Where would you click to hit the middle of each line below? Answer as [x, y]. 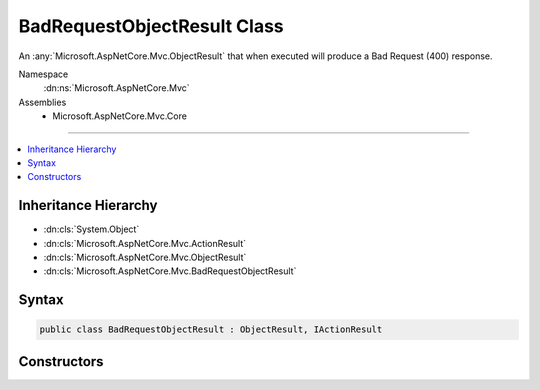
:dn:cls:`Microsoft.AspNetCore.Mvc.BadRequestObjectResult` [170, 271]
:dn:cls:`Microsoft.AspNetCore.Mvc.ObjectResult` [145, 257]
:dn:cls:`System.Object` [91, 229]
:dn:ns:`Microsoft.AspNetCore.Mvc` [116, 88]
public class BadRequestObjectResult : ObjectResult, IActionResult [211, 329]
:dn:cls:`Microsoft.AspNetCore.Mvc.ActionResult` [145, 243]
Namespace [43, 74]
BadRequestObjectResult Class [151, 26]
